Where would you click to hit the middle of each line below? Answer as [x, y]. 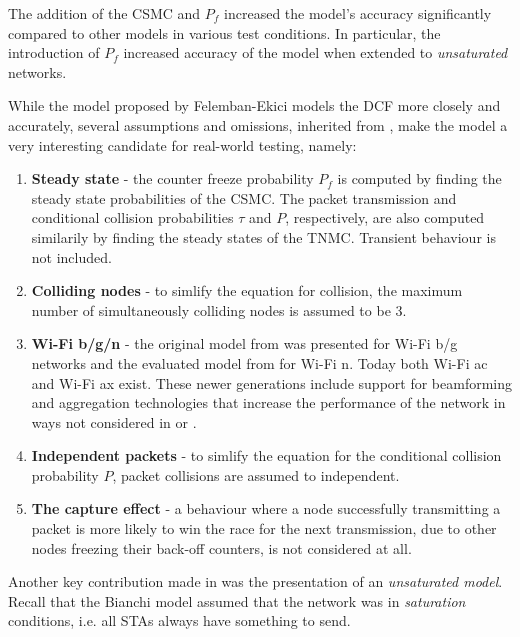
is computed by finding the [419, 178]
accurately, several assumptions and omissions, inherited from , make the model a [258, 124]
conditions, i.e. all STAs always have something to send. [179, 620]
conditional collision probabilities [132, 217]
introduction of [54, 52]
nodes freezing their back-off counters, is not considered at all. [221, 547]
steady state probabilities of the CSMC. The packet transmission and [244, 197]
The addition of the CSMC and [104, 13]
